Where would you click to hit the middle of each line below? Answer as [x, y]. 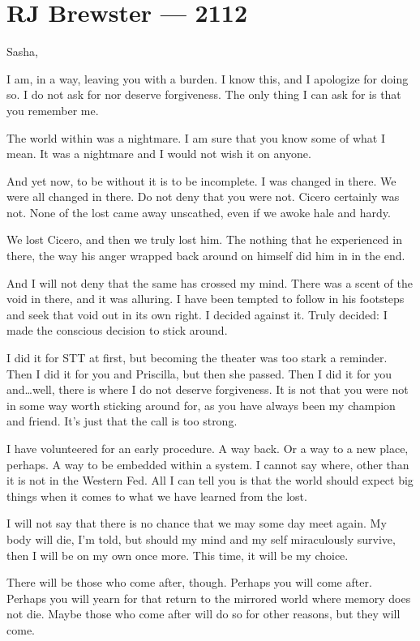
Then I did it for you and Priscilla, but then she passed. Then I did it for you [199, 373]
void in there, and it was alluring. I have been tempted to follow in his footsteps [206, 299]
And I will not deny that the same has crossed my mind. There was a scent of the [210, 282]
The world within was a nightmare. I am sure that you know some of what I [196, 137]
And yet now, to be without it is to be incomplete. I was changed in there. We [201, 180]
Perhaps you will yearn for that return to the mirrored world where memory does [209, 598]
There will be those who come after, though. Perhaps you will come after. [189, 582]
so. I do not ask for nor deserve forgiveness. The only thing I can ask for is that [204, 94]
